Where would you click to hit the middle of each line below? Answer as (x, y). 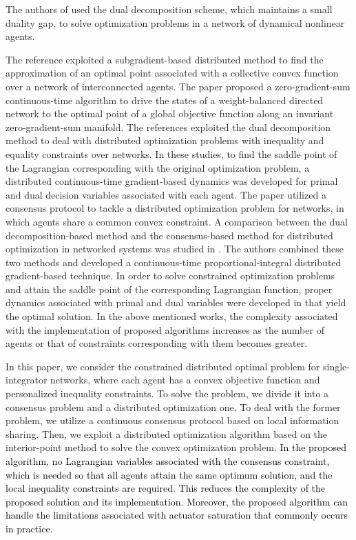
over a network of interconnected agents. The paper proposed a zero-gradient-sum (178, 86)
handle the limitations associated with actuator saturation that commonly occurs (177, 515)
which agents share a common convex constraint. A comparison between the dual (177, 221)
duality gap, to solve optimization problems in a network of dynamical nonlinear (175, 22)
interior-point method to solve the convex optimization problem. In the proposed (176, 447)
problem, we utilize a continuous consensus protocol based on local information (172, 420)
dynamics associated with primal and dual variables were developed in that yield (176, 302)
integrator (27, 380)
